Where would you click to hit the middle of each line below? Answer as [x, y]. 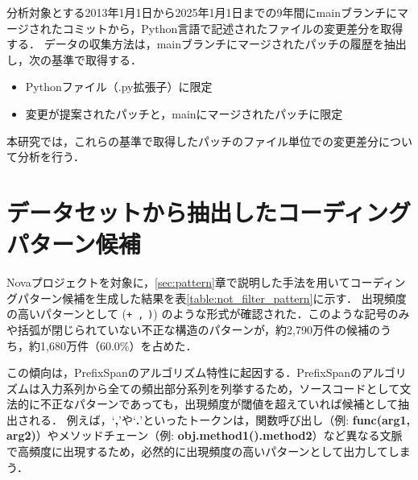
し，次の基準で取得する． [74, 59]
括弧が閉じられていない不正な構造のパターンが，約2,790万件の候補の [199, 329]
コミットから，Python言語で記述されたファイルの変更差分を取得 [233, 28]
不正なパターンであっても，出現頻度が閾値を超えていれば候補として [219, 404]
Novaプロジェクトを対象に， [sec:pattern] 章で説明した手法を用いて [178, 282]
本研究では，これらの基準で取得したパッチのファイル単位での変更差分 [192, 141]
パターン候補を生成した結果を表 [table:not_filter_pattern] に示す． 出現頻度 [212, 298]
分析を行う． [51, 157]
